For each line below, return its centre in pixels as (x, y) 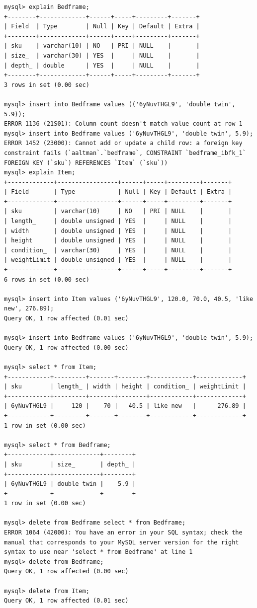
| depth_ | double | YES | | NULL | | (102, 65)
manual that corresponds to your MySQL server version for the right (122, 542)
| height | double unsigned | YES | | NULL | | (118, 241)
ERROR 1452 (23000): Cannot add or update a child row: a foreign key (123, 143)
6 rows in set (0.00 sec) (47, 279)
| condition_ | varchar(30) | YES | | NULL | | (118, 250)
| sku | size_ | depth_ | (70, 464)
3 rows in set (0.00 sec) (47, 85)
